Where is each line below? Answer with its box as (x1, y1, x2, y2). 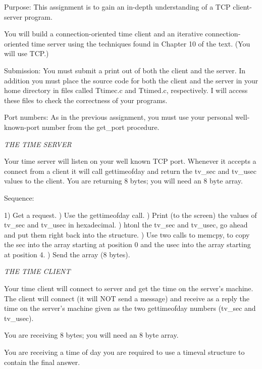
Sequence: (4, 192, 34, 203)
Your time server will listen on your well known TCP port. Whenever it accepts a (4, 156, 256, 166)
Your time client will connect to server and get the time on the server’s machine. (4, 283, 253, 294)
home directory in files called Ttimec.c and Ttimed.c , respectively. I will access (4, 85, 248, 96)
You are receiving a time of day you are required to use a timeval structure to (4, 347, 245, 357)
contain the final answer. (4, 356, 80, 367)
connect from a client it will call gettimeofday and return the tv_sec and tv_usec (4, 165, 257, 176)
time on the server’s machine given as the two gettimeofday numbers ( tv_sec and (4, 303, 256, 313)
